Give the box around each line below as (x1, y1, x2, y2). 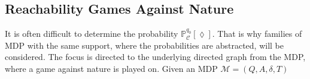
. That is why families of (212, 27, 302, 40)
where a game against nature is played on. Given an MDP (5, 62, 218, 74)
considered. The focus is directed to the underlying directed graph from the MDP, (5, 50, 306, 63)
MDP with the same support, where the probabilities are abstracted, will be (5, 39, 284, 51)
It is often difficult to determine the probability (5, 27, 178, 40)
